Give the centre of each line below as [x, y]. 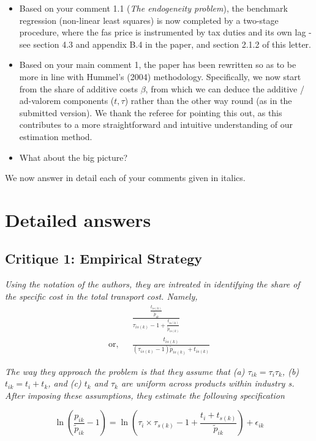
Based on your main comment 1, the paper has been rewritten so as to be [158, 65]
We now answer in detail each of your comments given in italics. [125, 178]
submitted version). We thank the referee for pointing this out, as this [151, 112]
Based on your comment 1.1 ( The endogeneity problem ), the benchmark [153, 8]
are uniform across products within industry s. [208, 383]
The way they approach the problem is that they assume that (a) [125, 371]
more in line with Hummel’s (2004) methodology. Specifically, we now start [160, 76]
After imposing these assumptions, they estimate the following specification [145, 395]
